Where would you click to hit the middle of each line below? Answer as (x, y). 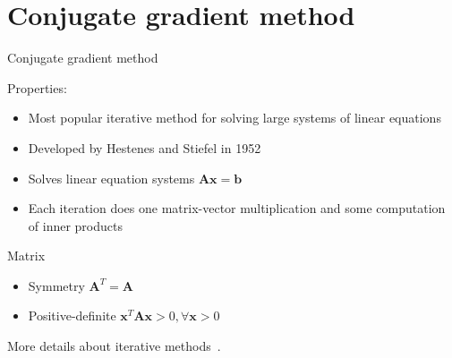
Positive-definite (72, 315)
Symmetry (56, 285)
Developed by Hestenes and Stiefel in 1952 (145, 147)
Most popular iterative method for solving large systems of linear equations (235, 118)
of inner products (75, 225)
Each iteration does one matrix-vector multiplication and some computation (237, 208)
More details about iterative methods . (114, 346)
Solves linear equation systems (111, 178)
